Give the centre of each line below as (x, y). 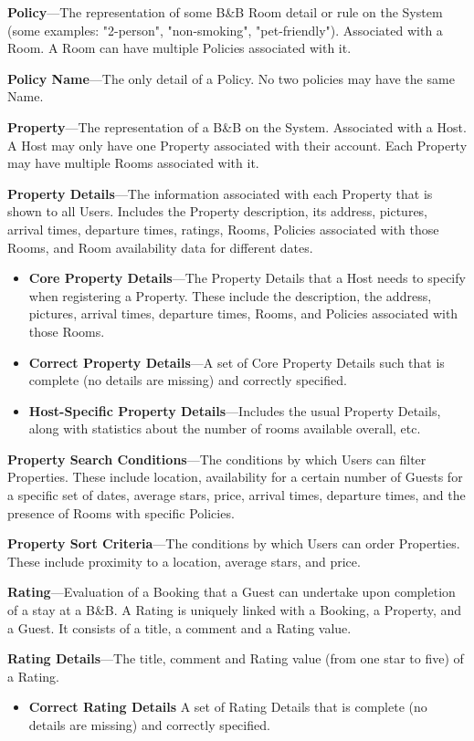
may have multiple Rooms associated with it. (133, 163)
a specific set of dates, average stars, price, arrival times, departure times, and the (237, 495)
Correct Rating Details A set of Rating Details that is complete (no (228, 707)
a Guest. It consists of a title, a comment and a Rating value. (179, 627)
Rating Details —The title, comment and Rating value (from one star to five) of (236, 658)
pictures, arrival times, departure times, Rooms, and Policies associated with (243, 313)
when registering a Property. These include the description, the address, (230, 295)
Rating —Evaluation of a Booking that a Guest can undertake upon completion (232, 592)
